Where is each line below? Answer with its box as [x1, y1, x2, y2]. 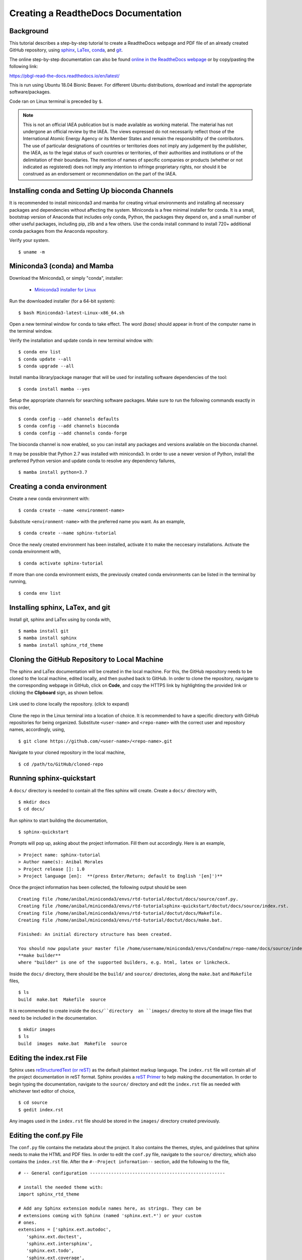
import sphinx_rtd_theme [18, 1191, 80, 1197]
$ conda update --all [18, 356, 71, 362]
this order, [9, 404, 31, 410]
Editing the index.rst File [9, 1053, 88, 1062]
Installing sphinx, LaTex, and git [9, 603, 111, 612]
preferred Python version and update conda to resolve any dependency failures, [9, 458, 176, 464]
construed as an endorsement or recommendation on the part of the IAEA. [23, 171, 177, 177]
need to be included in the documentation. [9, 1015, 98, 1021]
